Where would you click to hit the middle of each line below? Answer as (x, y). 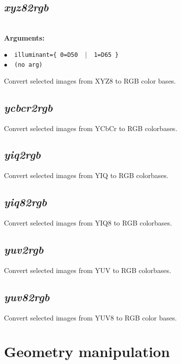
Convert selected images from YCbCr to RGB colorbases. (91, 128)
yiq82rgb (25, 202)
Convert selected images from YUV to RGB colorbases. (88, 270)
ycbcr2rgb (28, 107)
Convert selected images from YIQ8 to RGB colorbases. (88, 223)
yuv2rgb (24, 250)
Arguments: (24, 37)
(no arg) (29, 65)
